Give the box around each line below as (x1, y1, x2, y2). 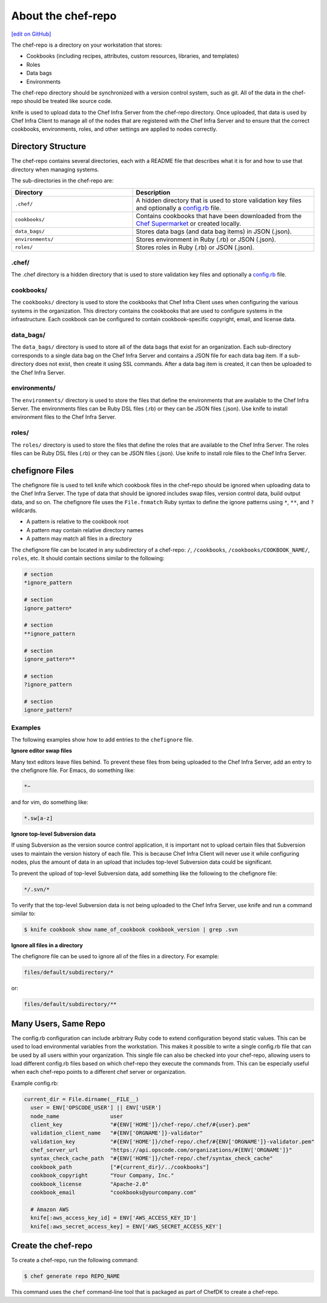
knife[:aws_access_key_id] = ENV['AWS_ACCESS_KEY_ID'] (30, 1215, 197, 1221)
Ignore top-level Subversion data (11, 830, 96, 838)
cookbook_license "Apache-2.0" (30, 1181, 149, 1187)
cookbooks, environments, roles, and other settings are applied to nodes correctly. (11, 125, 217, 133)
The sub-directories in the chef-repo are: (11, 177, 114, 184)
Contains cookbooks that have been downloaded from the (136, 212, 302, 220)
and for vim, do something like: (11, 799, 89, 806)
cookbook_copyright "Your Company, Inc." (30, 1172, 174, 1179)
